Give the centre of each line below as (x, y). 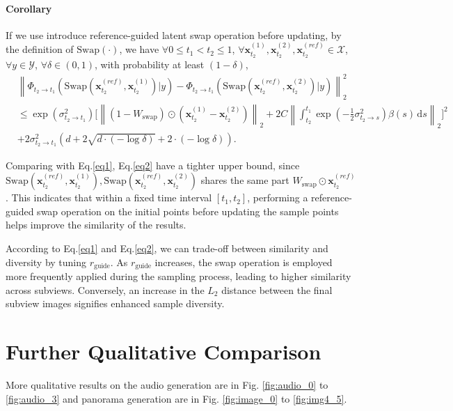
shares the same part (245, 180)
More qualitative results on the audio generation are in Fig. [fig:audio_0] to (167, 384)
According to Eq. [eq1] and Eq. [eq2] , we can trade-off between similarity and (167, 248)
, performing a (278, 197)
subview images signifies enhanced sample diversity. (115, 303)
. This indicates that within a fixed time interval (109, 197)
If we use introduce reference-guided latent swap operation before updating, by (174, 34)
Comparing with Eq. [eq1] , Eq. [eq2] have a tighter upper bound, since (153, 165)
